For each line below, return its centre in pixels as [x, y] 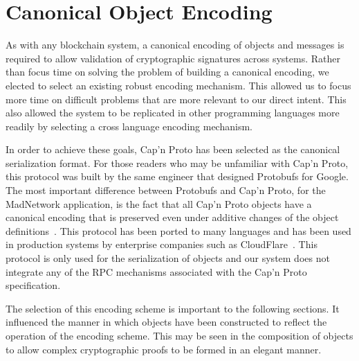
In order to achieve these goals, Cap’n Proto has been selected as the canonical [173, 149]
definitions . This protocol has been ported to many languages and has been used [178, 230]
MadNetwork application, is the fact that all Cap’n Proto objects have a [159, 203]
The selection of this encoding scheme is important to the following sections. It [173, 308]
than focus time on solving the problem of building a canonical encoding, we [167, 72]
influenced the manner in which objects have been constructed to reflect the [166, 322]
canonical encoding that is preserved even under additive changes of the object [172, 217]
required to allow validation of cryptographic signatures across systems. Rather [173, 58]
